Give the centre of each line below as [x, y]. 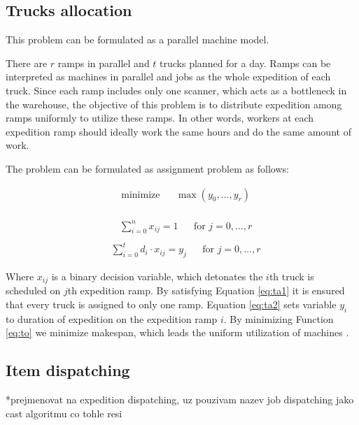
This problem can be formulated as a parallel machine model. [138, 39]
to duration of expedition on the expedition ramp [112, 318]
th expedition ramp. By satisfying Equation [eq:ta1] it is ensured [206, 290]
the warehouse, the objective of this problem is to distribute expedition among [174, 104]
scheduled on [33, 290]
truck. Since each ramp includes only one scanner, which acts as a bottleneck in [176, 90]
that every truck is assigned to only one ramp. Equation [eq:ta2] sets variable [171, 304]
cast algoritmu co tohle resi [64, 413]
